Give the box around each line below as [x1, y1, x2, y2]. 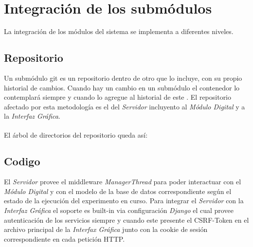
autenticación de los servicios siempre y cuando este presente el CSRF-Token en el [4, 214, 249, 225]
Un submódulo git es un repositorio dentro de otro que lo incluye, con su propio [4, 72, 242, 83]
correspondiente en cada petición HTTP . [4, 233, 125, 244]
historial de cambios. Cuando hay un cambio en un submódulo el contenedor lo [4, 82, 240, 92]
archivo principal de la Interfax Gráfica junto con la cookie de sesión [4, 224, 208, 234]
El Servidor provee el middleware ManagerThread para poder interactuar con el [4, 176, 241, 187]
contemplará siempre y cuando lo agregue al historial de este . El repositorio [4, 92, 232, 102]
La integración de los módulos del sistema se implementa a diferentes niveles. [4, 26, 234, 36]
